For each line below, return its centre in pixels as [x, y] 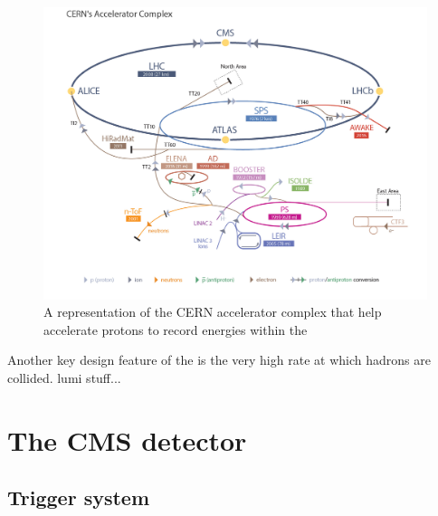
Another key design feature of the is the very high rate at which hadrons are [219, 360]
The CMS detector [127, 440]
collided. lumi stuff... [64, 377]
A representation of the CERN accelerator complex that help [213, 312]
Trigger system [79, 497]
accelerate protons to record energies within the [176, 329]
